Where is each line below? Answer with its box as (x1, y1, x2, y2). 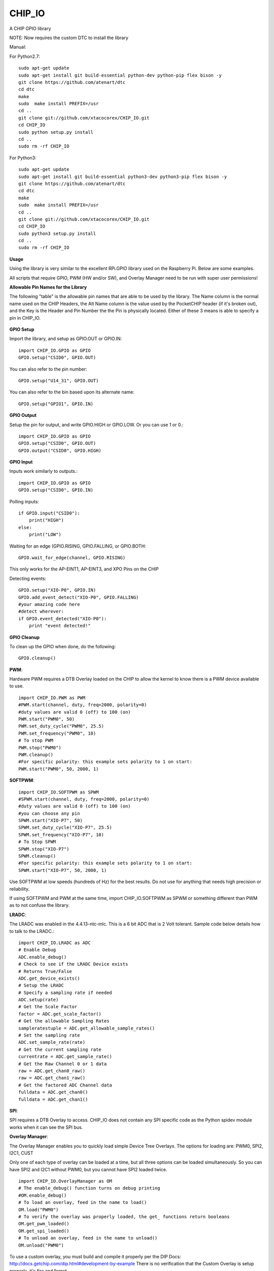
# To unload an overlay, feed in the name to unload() (18, 1235, 158, 1241)
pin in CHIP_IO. (9, 315, 41, 321)
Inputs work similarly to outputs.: (9, 468, 78, 474)
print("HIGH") (28, 518, 64, 523)
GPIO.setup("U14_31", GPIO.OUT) (18, 378, 99, 383)
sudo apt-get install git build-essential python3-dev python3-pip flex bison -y (18, 173, 227, 179)
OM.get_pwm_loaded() (18, 1221, 70, 1227)
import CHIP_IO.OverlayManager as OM (18, 1178, 113, 1184)
